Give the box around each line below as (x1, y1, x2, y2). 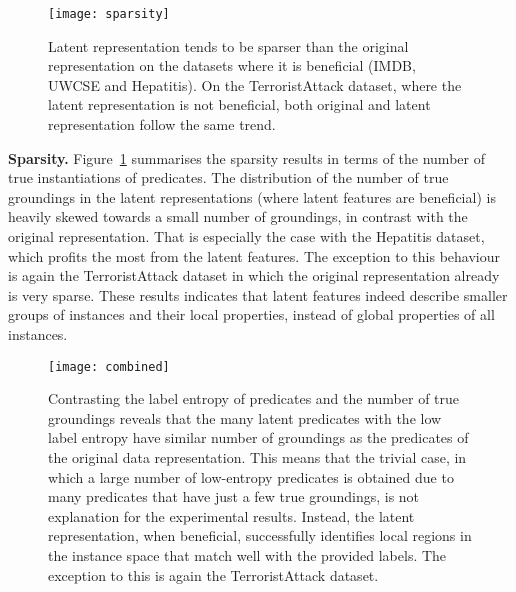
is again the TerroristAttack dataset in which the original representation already (8, 265, 500, 286)
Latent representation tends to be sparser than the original (48, 35, 409, 56)
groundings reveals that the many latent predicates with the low (48, 407, 442, 428)
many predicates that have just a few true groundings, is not (48, 486, 420, 507)
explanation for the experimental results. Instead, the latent (48, 505, 415, 526)
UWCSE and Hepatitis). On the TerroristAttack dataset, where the (48, 74, 462, 95)
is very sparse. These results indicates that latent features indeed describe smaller (8, 284, 508, 305)
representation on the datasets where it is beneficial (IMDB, (48, 55, 416, 76)
